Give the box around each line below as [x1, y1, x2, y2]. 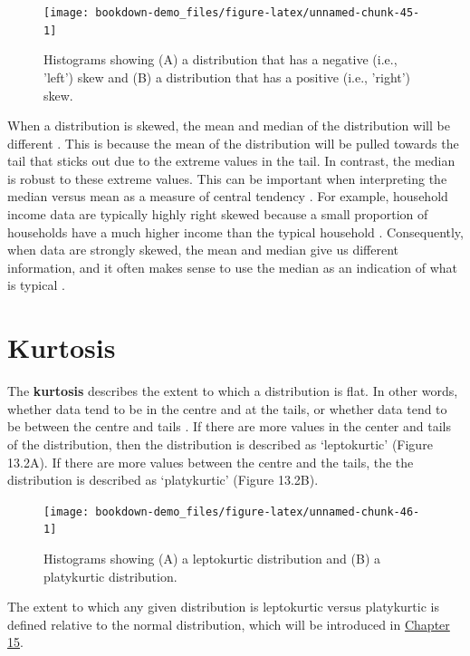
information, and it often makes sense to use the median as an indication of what [7, 257, 458, 276]
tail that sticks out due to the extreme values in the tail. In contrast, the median [7, 151, 456, 170]
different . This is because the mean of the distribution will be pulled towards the [7, 133, 459, 152]
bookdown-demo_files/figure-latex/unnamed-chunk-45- [95, 6, 420, 19]
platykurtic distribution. [43, 566, 177, 585]
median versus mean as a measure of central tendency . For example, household [7, 187, 448, 206]
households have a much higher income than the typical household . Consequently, [7, 222, 464, 241]
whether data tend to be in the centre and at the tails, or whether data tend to [7, 399, 447, 418]
